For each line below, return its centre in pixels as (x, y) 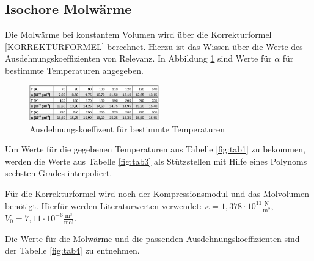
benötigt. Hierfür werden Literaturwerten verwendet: (104, 205)
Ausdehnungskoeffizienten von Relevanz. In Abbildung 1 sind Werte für (138, 58)
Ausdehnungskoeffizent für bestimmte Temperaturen (127, 128)
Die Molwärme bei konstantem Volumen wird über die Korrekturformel (138, 34)
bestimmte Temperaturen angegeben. (74, 70)
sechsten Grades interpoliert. (59, 173)
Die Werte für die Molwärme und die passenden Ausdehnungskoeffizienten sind (152, 238)
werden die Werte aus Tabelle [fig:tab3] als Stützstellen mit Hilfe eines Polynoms (156, 161)
